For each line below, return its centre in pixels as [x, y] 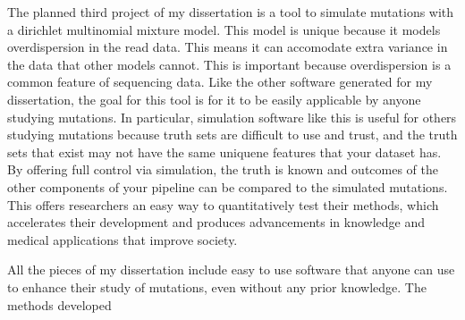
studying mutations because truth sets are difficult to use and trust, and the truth [232, 135]
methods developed [59, 304]
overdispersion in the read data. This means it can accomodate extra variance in [228, 47]
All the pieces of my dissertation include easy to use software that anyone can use [231, 269]
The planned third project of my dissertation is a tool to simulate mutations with [231, 12]
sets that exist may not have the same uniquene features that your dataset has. [224, 152]
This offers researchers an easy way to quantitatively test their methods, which [223, 204]
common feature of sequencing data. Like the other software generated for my [220, 82]
